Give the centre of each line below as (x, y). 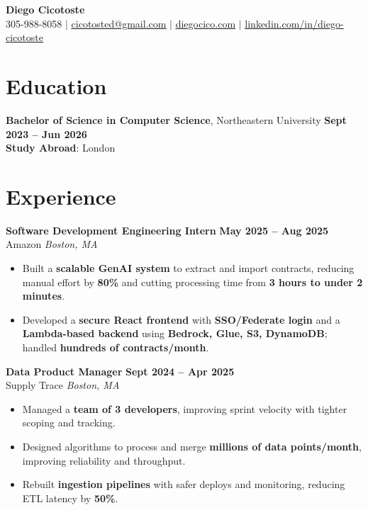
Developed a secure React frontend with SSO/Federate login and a (181, 319)
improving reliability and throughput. (104, 460)
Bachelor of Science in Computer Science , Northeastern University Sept (176, 119)
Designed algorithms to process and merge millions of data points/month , (192, 446)
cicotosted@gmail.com (119, 23)
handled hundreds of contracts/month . (116, 347)
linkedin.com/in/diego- (294, 23)
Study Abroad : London (61, 148)
